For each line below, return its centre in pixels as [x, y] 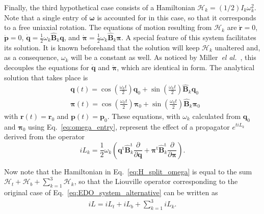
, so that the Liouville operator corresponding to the [156, 181]
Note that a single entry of [46, 17]
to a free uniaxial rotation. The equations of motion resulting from [108, 27]
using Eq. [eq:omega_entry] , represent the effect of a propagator [129, 126]
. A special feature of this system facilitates [189, 37]
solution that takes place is [46, 77]
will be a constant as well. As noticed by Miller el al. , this [164, 57]
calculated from [217, 116]
